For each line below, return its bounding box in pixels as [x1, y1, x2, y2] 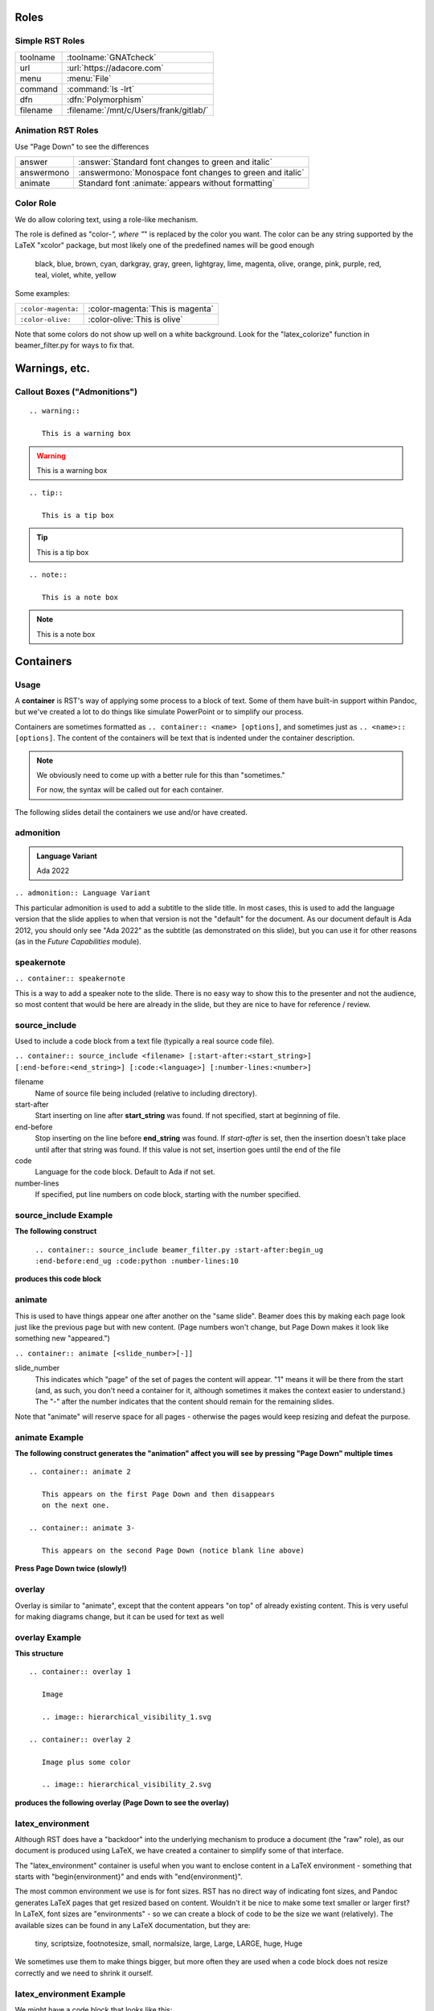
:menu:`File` [67, 72, 112, 84]
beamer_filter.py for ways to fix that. [14, 340, 135, 350]
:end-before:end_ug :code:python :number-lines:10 [35, 1256, 239, 1266]
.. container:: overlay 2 [29, 1734, 132, 1744]
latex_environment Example [14, 1988, 126, 1999]
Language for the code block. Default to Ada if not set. [35, 1167, 216, 1177]
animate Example [14, 1432, 84, 1443]
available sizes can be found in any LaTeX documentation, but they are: [14, 1920, 251, 1930]
